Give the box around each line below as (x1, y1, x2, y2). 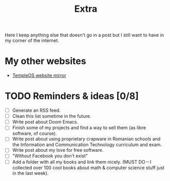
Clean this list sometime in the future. (12, 113, 91, 119)
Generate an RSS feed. (12, 107, 61, 113)
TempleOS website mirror (12, 72, 67, 78)
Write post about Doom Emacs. (12, 119, 78, 125)
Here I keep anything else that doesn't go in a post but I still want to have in (5, 32, 164, 38)
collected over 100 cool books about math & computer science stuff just (12, 165, 165, 171)
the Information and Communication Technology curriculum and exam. (12, 142, 162, 148)
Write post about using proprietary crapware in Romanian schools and (12, 136, 161, 142)
